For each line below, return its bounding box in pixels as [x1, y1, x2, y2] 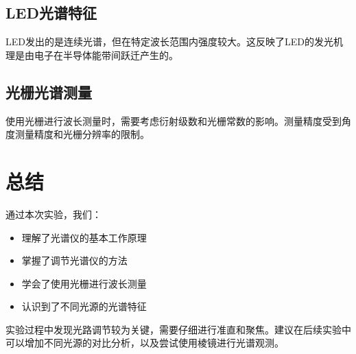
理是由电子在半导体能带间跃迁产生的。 [5, 47, 178, 62]
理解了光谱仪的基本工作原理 [21, 230, 147, 244]
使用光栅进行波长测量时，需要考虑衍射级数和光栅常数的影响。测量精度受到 [5, 113, 342, 128]
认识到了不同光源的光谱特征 [21, 299, 147, 314]
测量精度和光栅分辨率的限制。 [14, 127, 150, 141]
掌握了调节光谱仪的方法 [21, 253, 128, 268]
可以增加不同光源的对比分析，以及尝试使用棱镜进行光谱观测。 [5, 335, 284, 350]
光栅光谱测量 [5, 81, 92, 102]
